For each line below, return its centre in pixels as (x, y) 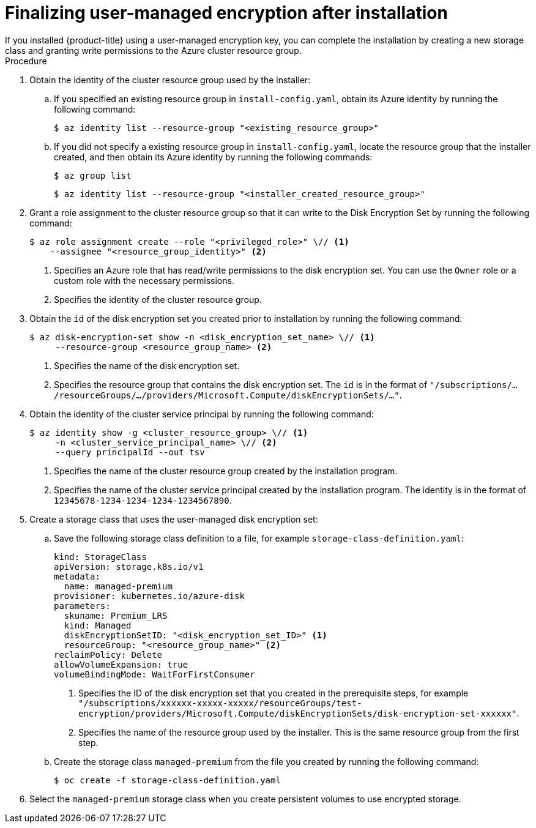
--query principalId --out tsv (130, 452)
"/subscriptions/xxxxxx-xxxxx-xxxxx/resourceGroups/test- (220, 703)
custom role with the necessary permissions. (144, 280)
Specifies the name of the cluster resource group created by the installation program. (226, 471)
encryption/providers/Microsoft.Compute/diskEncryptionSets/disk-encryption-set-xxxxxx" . (299, 713)
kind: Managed (98, 625)
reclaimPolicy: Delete (108, 655)
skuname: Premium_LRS (116, 615)
